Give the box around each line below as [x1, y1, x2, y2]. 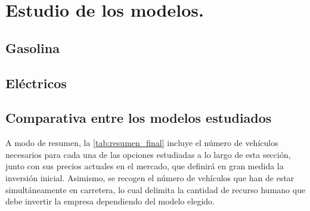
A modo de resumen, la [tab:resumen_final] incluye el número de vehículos [5, 136, 278, 149]
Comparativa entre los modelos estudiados [5, 108, 272, 127]
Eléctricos [5, 73, 67, 92]
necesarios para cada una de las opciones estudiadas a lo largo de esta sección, [5, 148, 291, 160]
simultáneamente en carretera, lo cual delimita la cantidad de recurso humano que [5, 183, 306, 196]
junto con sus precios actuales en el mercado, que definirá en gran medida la [5, 160, 284, 172]
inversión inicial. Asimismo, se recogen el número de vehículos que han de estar [5, 171, 294, 184]
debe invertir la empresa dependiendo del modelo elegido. [5, 195, 215, 207]
